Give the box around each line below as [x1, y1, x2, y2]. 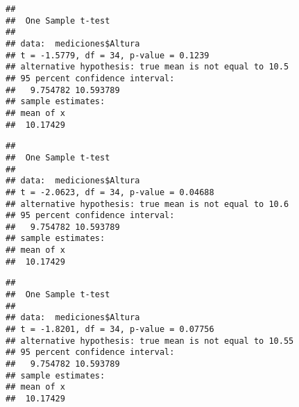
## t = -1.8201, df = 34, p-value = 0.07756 [6, 324, 214, 335]
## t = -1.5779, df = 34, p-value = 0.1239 [6, 50, 210, 60]
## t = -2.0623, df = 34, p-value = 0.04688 [6, 187, 214, 197]
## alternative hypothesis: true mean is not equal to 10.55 [6, 335, 294, 346]
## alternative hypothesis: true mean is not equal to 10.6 [6, 199, 289, 209]
